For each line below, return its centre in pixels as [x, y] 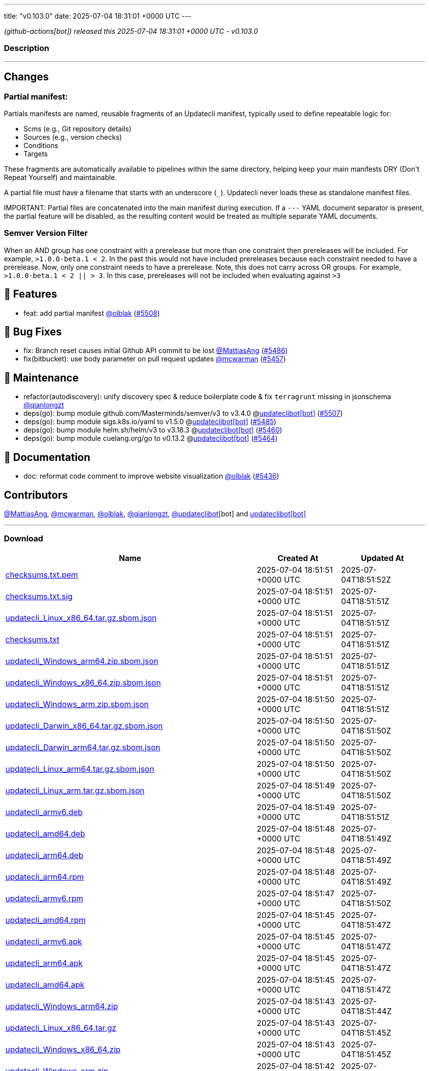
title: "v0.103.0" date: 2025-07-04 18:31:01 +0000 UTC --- [98, 16]
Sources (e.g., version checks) [73, 137]
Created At [298, 558]
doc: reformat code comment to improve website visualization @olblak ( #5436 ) [151, 476]
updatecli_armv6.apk [44, 941]
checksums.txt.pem [42, 574]
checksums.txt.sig [39, 596]
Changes [26, 77]
